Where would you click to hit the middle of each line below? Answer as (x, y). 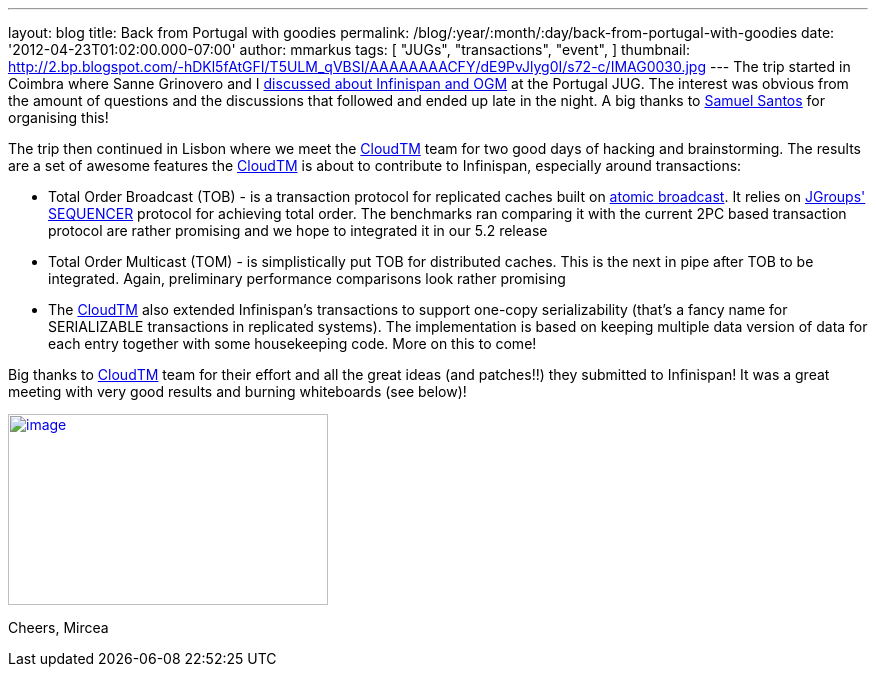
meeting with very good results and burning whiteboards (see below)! (237, 391)
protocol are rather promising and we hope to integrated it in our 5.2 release (298, 230)
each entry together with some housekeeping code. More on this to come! (292, 343)
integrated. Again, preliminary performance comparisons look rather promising (307, 278)
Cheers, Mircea (58, 627)
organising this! (58, 117)
